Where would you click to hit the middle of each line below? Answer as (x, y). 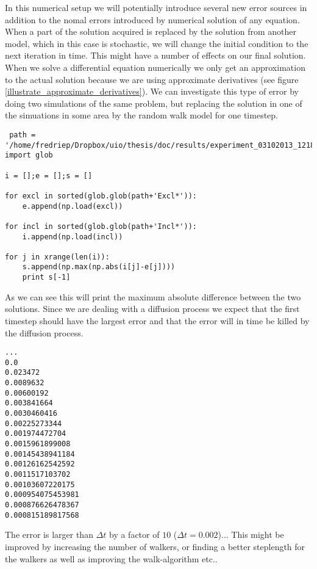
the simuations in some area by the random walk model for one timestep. (141, 115)
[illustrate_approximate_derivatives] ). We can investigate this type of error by (152, 91)
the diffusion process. (44, 332)
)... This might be (251, 535)
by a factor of (134, 535)
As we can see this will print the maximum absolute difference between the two (153, 296)
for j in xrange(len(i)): (57, 257)
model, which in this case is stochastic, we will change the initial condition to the (157, 43)
